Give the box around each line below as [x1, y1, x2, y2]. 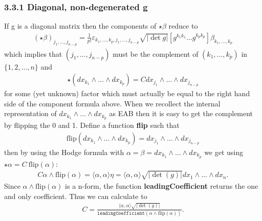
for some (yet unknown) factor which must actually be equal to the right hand [4, 88, 250, 99]
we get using [204, 146, 244, 157]
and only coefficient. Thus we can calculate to [4, 190, 147, 201]
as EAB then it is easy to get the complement [109, 108, 253, 119]
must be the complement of [113, 48, 199, 59]
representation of [4, 108, 57, 119]
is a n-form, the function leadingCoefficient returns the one [65, 180, 258, 191]
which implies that [4, 48, 62, 59]
